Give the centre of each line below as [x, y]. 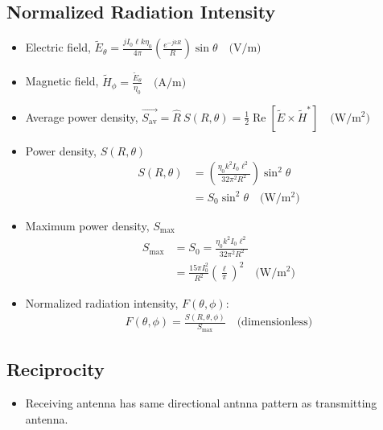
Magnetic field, [62, 81]
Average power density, [82, 116]
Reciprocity [56, 369]
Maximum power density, [87, 225]
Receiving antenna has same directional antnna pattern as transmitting [201, 402]
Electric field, [58, 47]
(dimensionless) [275, 322]
